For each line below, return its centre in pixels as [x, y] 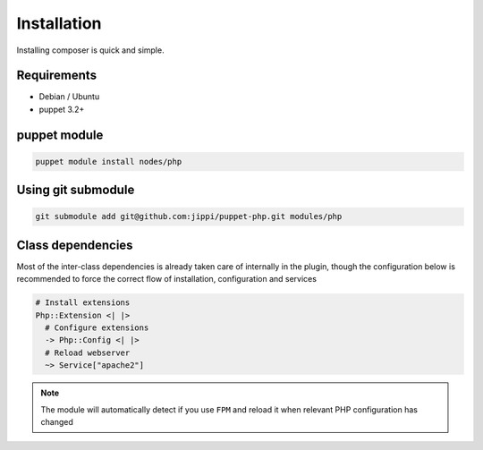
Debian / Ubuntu [69, 97]
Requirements [57, 76]
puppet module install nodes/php [109, 161]
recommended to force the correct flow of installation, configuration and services [167, 279]
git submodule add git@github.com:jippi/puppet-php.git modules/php [189, 217]
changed [57, 422]
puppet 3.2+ [62, 109]
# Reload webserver [88, 352]
